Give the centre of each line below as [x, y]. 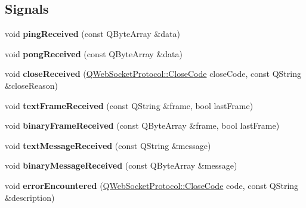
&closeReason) [31, 85]
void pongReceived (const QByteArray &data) [94, 53]
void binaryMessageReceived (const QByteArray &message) [121, 165]
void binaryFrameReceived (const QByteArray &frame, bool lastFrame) [142, 125]
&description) [30, 197]
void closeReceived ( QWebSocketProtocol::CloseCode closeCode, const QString [153, 74]
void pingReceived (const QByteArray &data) [92, 34]
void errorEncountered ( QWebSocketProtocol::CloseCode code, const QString [152, 185]
